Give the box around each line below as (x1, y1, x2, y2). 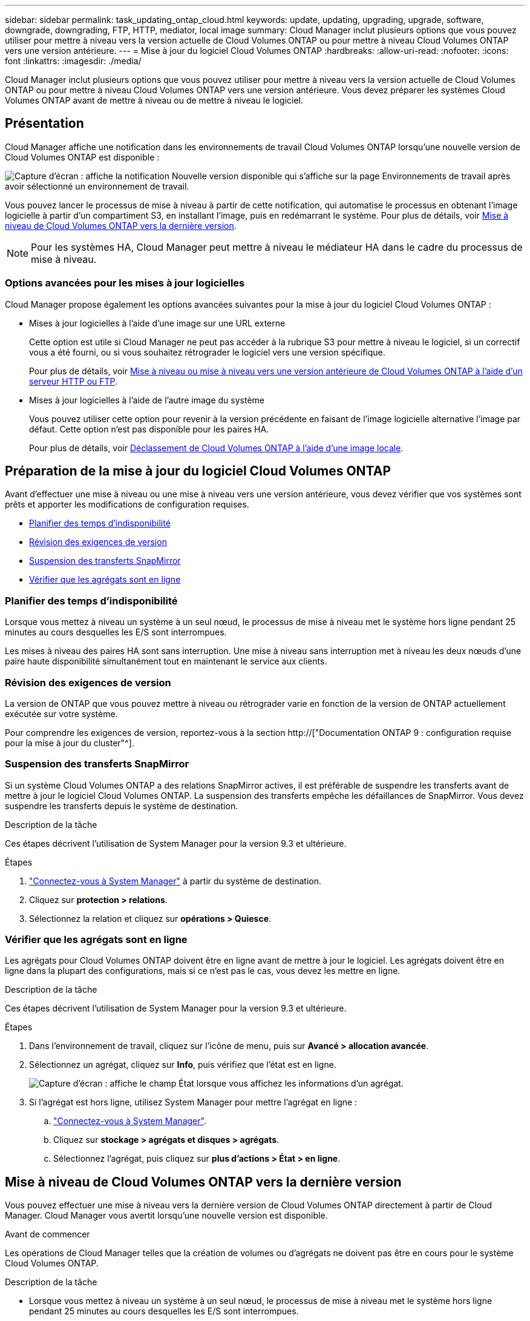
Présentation (5, 116, 84, 131)
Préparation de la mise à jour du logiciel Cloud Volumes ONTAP (5, 463, 391, 479)
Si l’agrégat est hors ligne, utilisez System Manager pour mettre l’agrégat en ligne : (29, 1097, 358, 1108)
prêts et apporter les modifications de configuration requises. (5, 499, 249, 510)
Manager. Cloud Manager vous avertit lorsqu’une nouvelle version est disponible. (5, 1210, 328, 1221)
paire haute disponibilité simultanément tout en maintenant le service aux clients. (5, 656, 327, 667)
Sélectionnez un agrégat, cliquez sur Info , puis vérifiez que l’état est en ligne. (29, 1059, 336, 1070)
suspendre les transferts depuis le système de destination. (5, 800, 238, 811)
